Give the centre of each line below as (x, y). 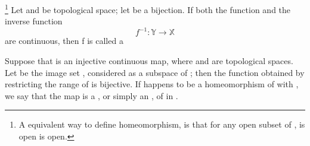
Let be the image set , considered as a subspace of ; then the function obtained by (155, 72)
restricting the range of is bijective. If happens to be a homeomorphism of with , (152, 84)
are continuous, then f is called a (64, 41)
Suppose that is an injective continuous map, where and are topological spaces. (149, 60)
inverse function (34, 21)
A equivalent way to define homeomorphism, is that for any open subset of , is (162, 124)
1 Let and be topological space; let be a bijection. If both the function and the (148, 9)
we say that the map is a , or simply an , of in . (92, 95)
